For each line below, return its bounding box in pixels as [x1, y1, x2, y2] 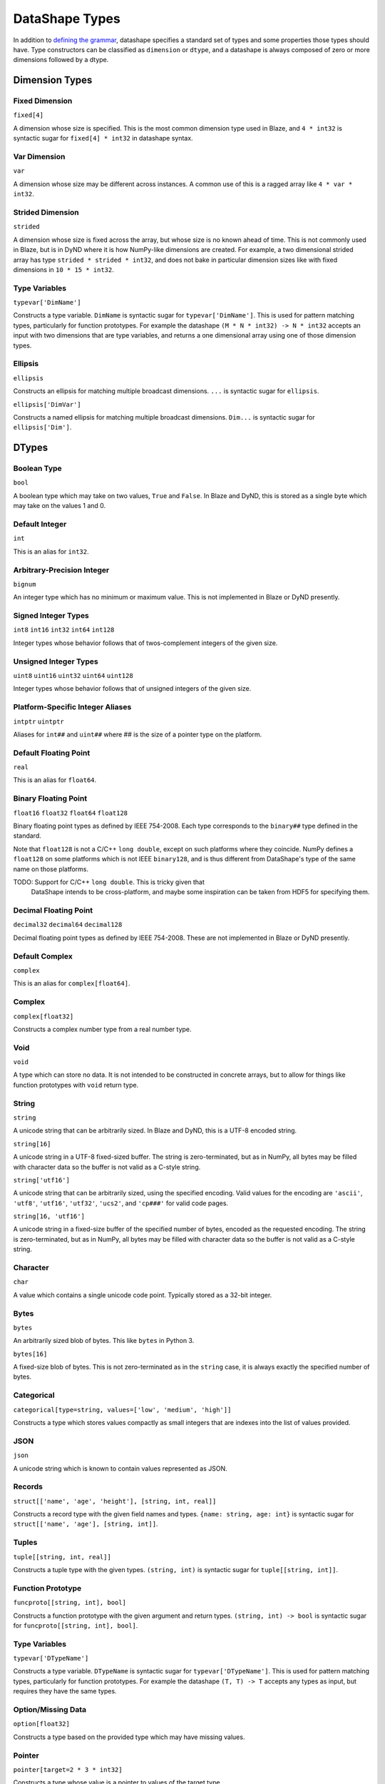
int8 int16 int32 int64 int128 [13, 626, 115, 634]
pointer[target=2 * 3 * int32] [13, 1765, 123, 1773]
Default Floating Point [13, 748, 91, 758]
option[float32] [13, 1720, 71, 1728]
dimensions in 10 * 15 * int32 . [13, 265, 114, 274]
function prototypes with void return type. [13, 1080, 139, 1089]
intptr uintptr [13, 717, 64, 726]
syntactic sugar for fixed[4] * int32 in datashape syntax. [13, 134, 193, 143]
